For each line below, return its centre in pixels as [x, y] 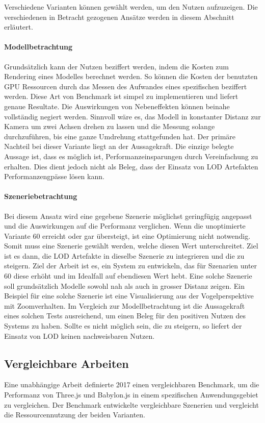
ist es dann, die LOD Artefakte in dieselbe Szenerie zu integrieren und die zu [124, 255]
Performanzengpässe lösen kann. [54, 176]
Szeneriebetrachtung [41, 196]
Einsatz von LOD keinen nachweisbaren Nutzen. [79, 335]
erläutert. [19, 27]
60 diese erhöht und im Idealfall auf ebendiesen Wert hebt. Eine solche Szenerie [128, 276]
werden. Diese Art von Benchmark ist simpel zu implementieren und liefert [121, 96]
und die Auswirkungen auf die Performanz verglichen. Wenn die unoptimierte [125, 226]
